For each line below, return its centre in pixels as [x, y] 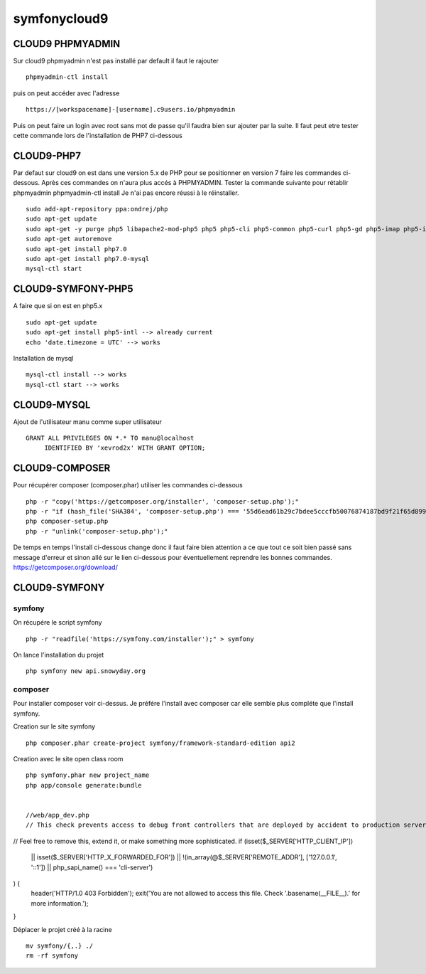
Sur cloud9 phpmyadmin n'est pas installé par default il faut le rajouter [116, 61]
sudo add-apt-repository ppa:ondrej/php [97, 209]
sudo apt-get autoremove [69, 239]
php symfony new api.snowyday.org [86, 671]
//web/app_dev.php [58, 815]
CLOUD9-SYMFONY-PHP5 [73, 289]
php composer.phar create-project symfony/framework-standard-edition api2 [160, 743]
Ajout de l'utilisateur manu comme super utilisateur [88, 422]
